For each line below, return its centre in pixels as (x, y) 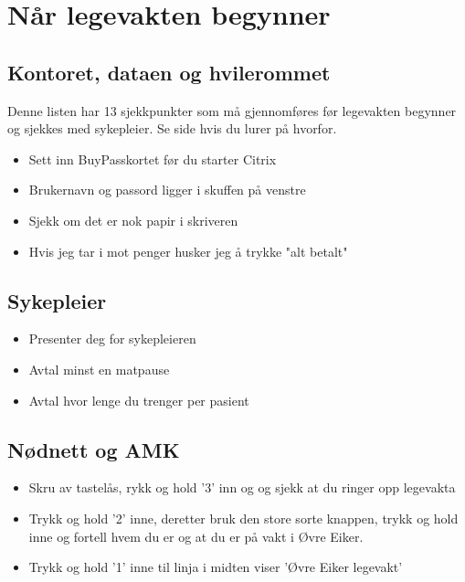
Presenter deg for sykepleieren (112, 339)
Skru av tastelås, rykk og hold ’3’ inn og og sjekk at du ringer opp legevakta (242, 487)
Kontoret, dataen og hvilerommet (169, 72)
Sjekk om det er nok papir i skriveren (133, 220)
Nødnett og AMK (94, 449)
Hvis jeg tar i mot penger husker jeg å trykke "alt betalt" (188, 251)
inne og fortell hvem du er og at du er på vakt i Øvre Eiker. (196, 536)
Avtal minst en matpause (99, 369)
